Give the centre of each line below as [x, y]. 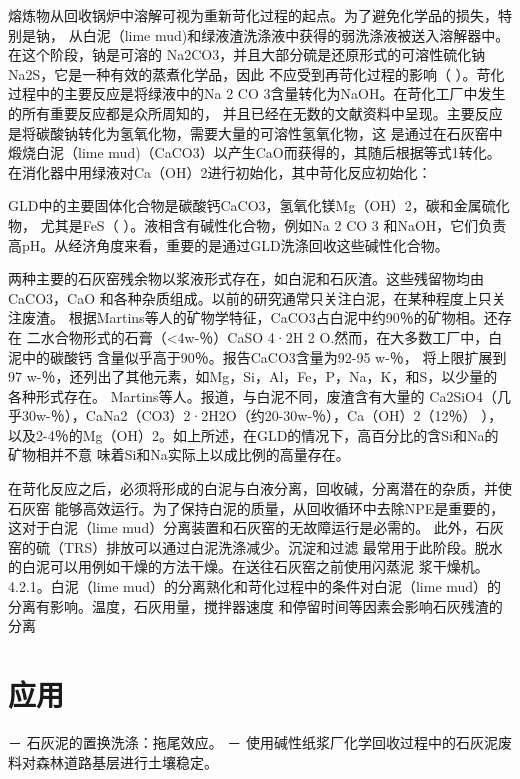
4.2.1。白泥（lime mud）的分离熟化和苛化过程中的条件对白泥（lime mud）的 [255, 586]
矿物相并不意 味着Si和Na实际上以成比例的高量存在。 [179, 454]
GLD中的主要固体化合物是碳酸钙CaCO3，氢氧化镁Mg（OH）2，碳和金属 [245, 205]
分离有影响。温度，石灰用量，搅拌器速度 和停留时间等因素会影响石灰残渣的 [255, 605]
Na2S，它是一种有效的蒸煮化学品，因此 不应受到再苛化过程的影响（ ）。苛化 [256, 73]
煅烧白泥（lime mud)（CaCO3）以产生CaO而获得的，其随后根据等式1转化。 [254, 152]
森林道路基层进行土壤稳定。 [126, 761]
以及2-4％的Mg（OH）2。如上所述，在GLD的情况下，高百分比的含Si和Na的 [253, 434]
